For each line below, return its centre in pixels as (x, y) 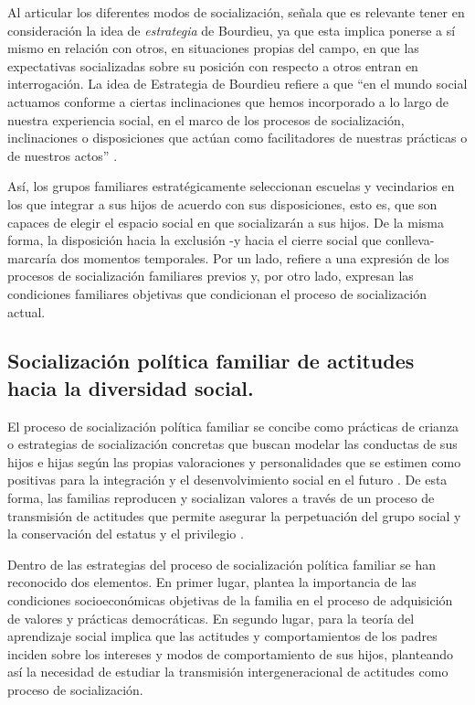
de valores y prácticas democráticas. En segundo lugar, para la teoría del (211, 618)
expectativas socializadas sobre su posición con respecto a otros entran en (213, 65)
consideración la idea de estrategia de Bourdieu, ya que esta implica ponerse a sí (232, 30)
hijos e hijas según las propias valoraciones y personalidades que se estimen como (234, 461)
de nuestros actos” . (63, 155)
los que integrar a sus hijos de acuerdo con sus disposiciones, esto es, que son (222, 203)
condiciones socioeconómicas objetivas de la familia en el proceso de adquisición (230, 600)
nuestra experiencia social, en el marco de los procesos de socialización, (206, 119)
